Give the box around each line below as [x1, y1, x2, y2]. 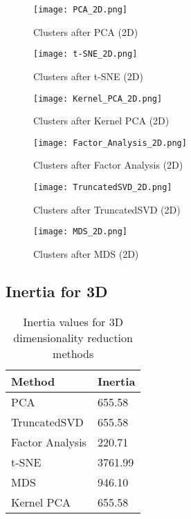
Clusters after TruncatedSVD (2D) [33, 202, 181, 216]
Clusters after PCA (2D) [33, 24, 138, 39]
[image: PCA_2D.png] [33, 5, 128, 15]
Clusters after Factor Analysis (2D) [33, 158, 183, 172]
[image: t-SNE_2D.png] [33, 49, 138, 59]
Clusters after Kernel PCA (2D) [33, 113, 170, 128]
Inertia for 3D [6, 280, 108, 301]
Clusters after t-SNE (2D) [33, 68, 143, 83]
